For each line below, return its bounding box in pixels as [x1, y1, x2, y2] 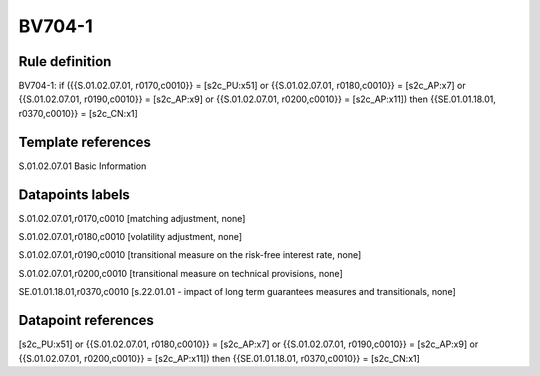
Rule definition [18, 53, 112, 70]
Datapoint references [18, 312, 155, 329]
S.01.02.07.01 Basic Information [18, 160, 147, 172]
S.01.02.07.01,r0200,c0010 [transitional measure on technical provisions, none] [18, 267, 344, 279]
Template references [18, 133, 152, 150]
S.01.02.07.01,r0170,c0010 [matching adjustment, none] [18, 212, 246, 224]
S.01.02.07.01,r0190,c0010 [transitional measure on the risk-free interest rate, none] [18, 249, 362, 261]
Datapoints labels [18, 186, 130, 203]
